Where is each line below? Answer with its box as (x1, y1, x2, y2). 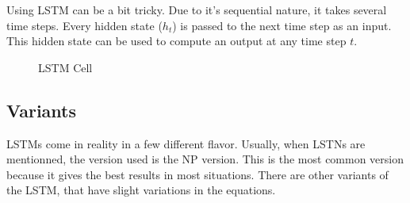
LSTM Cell (38, 59, 93, 75)
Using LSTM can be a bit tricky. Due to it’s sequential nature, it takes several (6, 2, 387, 17)
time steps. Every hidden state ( (6, 17, 163, 33)
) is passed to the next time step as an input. (172, 17, 392, 33)
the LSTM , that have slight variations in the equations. (6, 182, 276, 198)
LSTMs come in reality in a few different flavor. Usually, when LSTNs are (6, 135, 366, 151)
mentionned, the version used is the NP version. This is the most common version (6, 151, 404, 167)
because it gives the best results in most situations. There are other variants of (6, 166, 389, 182)
